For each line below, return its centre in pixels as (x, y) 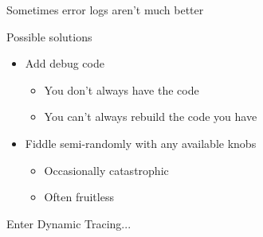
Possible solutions (49, 36)
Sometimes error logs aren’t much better (105, 10)
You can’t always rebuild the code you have (151, 117)
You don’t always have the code (122, 89)
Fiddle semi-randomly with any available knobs (141, 143)
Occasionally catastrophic (106, 170)
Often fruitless (79, 197)
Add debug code (65, 63)
